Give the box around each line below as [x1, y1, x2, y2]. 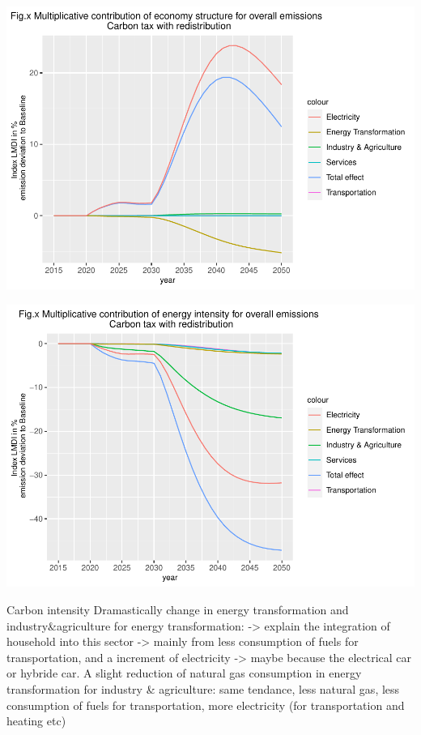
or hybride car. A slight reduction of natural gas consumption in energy [6, 664, 362, 682]
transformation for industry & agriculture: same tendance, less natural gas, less [6, 681, 400, 697]
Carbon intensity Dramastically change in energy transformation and [6, 601, 349, 618]
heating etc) [6, 712, 66, 729]
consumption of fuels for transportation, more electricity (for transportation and [6, 696, 405, 713]
